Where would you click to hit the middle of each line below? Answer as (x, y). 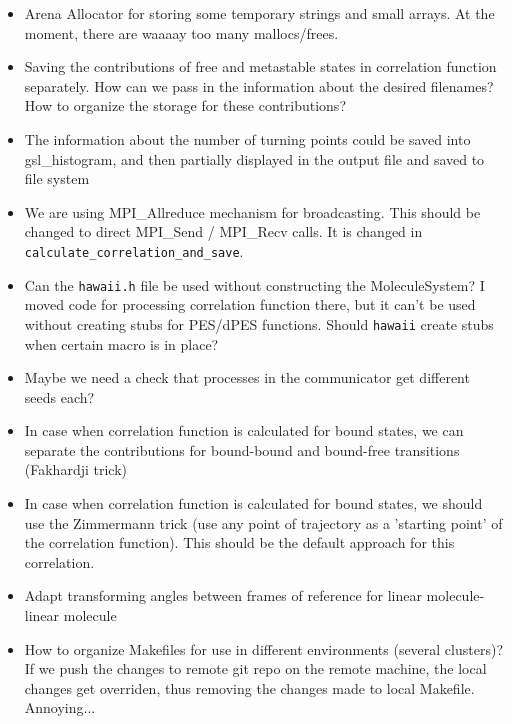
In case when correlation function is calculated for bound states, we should (253, 503)
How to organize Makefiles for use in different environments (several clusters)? (263, 648)
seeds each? (59, 396)
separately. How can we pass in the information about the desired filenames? (259, 85)
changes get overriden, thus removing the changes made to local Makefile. (249, 687)
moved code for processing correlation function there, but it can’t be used (250, 304)
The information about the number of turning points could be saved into (247, 138)
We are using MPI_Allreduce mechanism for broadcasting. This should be (252, 211)
